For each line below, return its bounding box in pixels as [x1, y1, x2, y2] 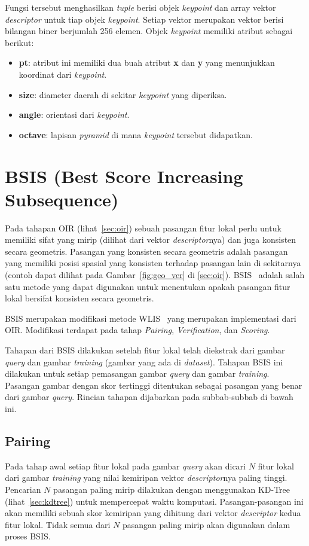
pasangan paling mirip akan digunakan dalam [122, 518, 290, 530]
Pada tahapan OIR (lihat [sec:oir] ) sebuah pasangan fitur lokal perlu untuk [5, 221, 282, 234]
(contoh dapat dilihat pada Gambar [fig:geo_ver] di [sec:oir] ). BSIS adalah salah [5, 269, 305, 281]
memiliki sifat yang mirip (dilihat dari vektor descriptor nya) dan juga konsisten [5, 233, 296, 246]
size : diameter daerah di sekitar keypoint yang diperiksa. [19, 88, 227, 100]
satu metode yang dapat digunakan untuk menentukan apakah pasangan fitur [5, 280, 290, 292]
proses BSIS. [5, 530, 51, 542]
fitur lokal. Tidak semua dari [5, 518, 111, 530]
